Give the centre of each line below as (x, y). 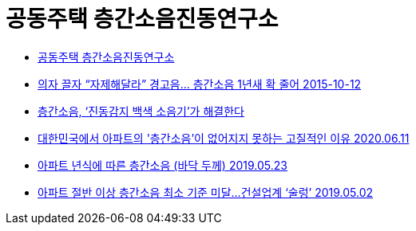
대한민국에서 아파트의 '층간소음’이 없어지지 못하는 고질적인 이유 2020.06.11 (224, 138)
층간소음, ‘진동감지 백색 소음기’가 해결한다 (141, 111)
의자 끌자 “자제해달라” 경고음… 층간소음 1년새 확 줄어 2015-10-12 (200, 84)
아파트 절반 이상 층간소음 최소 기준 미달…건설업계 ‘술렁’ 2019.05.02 (206, 192)
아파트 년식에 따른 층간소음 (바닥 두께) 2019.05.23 (162, 165)
